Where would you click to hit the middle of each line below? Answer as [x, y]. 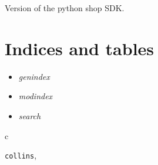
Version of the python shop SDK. [65, 8]
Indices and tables [80, 48]
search [30, 115]
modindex [36, 96]
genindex [34, 76]
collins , [21, 155]
